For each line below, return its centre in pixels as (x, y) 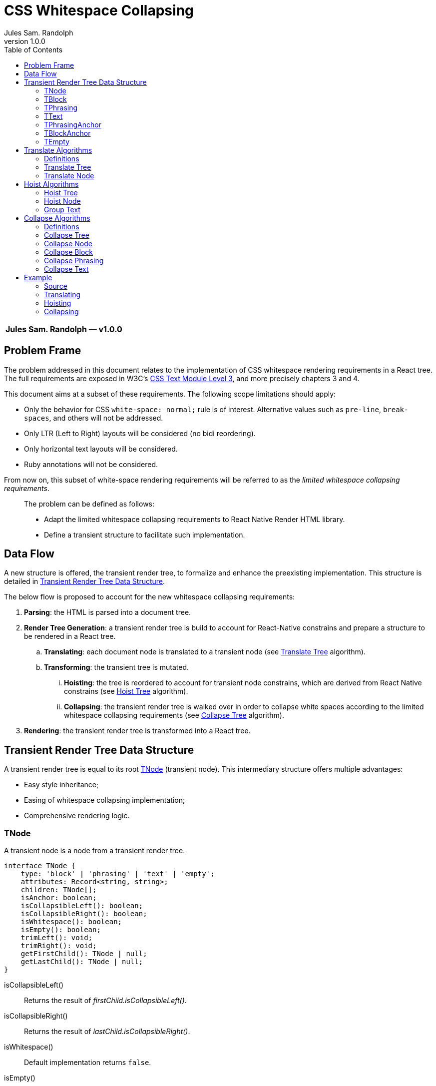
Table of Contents (33, 49)
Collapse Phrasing (74, 260)
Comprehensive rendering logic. (77, 816)
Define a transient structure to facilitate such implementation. (145, 535)
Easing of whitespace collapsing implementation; (105, 800)
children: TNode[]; (59, 890)
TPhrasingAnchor (73, 124)
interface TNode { (40, 866)
